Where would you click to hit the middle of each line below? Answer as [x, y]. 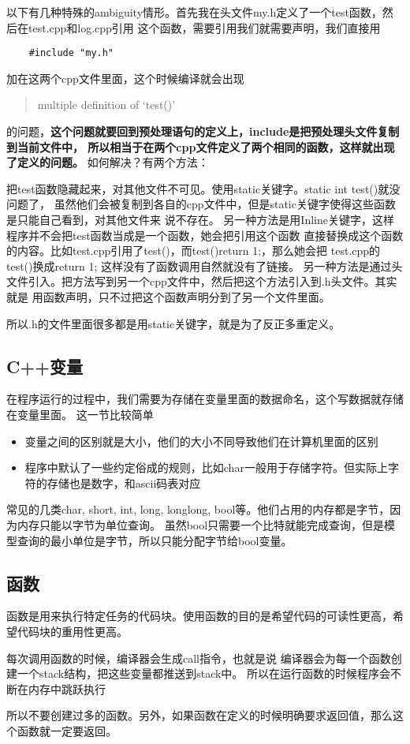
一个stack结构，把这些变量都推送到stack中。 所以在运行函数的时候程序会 [204, 673]
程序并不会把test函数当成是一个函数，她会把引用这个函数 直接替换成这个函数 [205, 235]
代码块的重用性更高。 [72, 631]
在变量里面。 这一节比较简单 [80, 414]
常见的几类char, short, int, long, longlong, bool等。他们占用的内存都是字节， [198, 509]
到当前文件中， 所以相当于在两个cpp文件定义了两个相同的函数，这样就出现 [201, 146]
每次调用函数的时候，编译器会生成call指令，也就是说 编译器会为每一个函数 [199, 658]
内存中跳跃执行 [67, 688]
